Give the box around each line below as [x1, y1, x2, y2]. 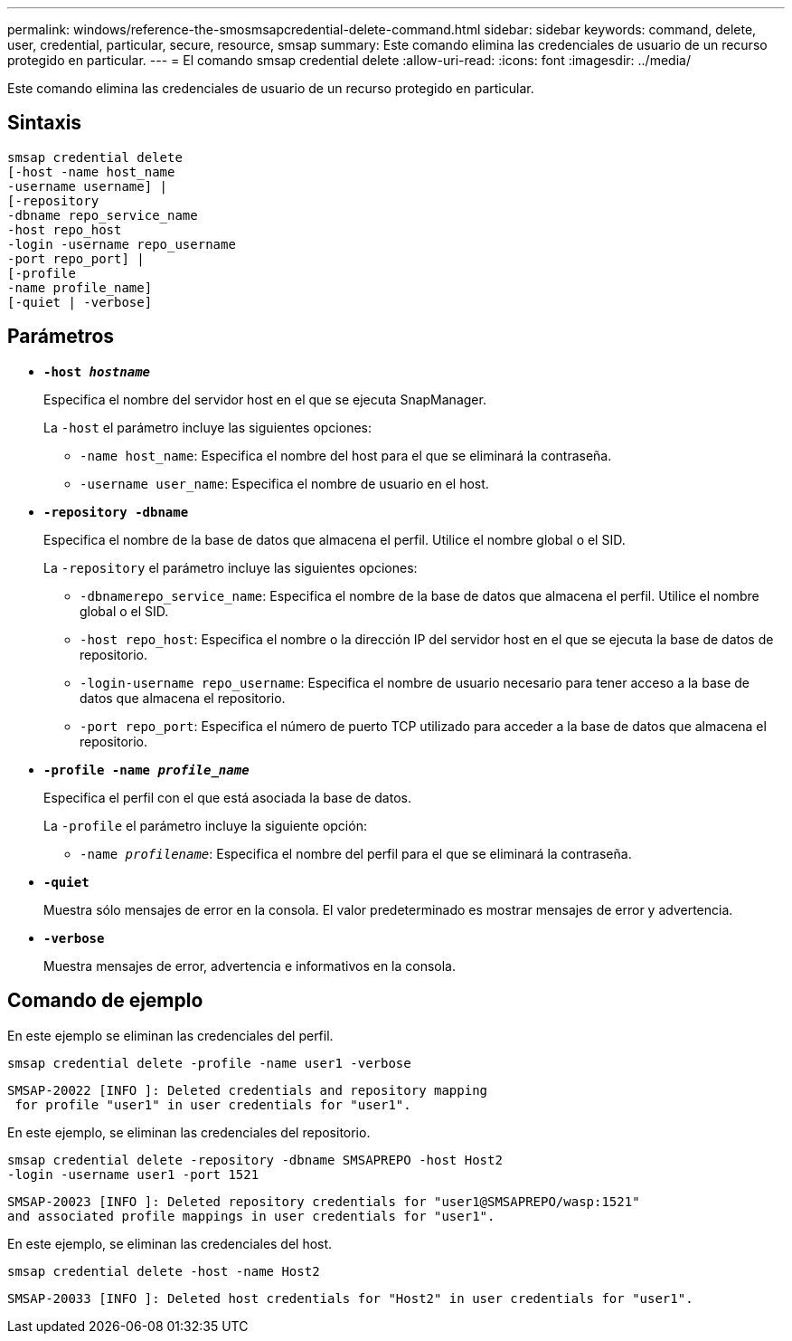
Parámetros [7, 325, 115, 348]
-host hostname [43, 364, 151, 379]
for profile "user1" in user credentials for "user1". [14, 1097, 411, 1112]
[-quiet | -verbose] [7, 294, 153, 309]
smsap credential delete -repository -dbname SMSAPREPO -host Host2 [7, 1152, 503, 1167]
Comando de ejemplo [7, 989, 203, 1013]
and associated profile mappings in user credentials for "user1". [7, 1208, 495, 1223]
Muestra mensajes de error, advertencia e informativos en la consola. [43, 957, 457, 974]
